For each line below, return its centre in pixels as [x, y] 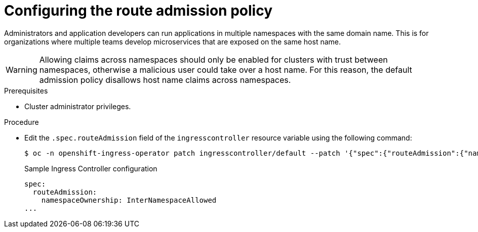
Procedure [22, 122]
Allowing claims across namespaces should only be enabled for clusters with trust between [213, 59]
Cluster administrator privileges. [78, 106]
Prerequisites [26, 90]
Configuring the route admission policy [138, 11]
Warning [22, 69]
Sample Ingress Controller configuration [91, 168]
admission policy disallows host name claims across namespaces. [165, 80]
